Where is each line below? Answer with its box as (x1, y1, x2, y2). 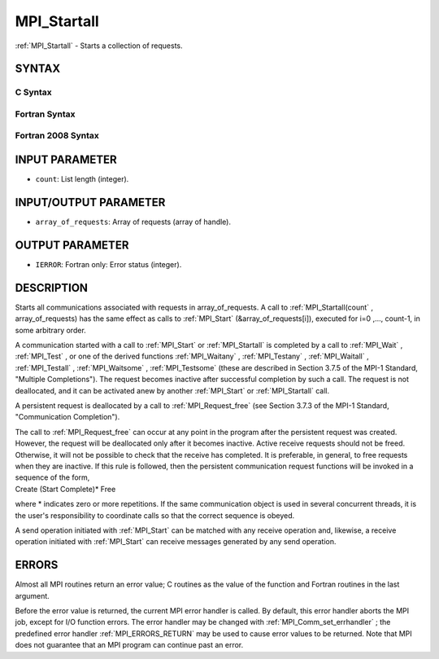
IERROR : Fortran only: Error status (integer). (35, 259, 182, 269)
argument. (15, 591, 50, 600)
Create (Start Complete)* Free (15, 484, 116, 494)
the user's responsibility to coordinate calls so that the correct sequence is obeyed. (15, 510, 295, 521)
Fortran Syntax (15, 108, 76, 120)
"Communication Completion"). (15, 412, 120, 422)
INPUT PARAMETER (15, 153, 117, 167)
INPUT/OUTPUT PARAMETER (15, 196, 166, 209)
